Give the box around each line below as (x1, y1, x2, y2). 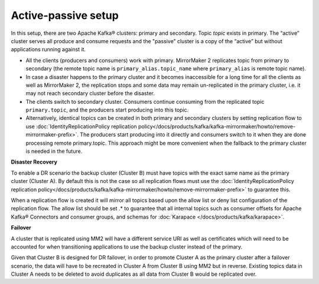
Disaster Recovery (11, 158, 57, 165)
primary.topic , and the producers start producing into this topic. (25, 106, 189, 113)
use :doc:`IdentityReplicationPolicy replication (25, 123, 137, 130)
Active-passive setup (11, 9, 119, 22)
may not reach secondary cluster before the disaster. (25, 90, 155, 97)
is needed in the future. (25, 148, 83, 155)
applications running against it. (11, 46, 86, 53)
